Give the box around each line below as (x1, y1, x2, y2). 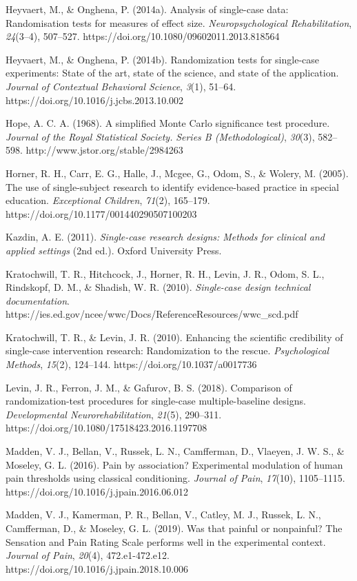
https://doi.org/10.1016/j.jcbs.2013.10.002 (6, 92, 184, 107)
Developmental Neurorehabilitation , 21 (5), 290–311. (6, 407, 222, 421)
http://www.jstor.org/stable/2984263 (25, 143, 183, 157)
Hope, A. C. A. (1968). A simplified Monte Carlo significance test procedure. (6, 116, 330, 130)
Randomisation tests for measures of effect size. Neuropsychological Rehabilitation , (6, 15, 352, 30)
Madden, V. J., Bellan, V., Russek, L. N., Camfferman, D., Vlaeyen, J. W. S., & (6, 444, 345, 458)
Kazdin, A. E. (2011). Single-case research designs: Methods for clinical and (6, 230, 325, 244)
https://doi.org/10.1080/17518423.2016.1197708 (6, 420, 207, 435)
